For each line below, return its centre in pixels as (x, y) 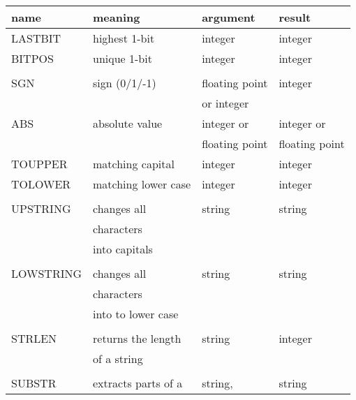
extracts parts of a (138, 383)
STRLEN (34, 338)
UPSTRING (41, 208)
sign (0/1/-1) (125, 83)
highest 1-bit (124, 38)
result (295, 17)
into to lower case (136, 314)
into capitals (123, 249)
